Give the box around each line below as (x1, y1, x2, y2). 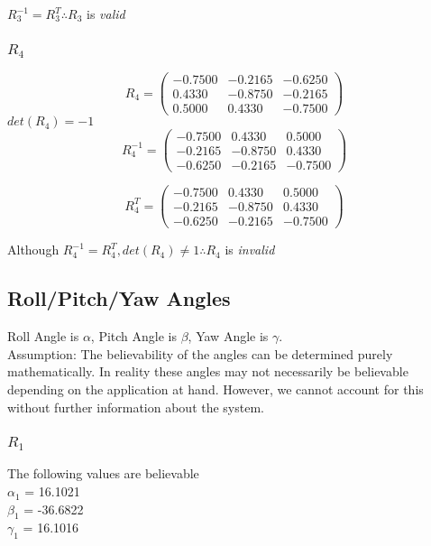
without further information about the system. (7, 397, 264, 416)
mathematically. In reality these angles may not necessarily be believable (7, 362, 408, 381)
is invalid (225, 240, 275, 259)
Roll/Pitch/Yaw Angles (7, 284, 231, 312)
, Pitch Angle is (90, 327, 178, 346)
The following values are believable (7, 464, 199, 483)
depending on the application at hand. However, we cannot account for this (7, 379, 424, 398)
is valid (86, 5, 125, 23)
